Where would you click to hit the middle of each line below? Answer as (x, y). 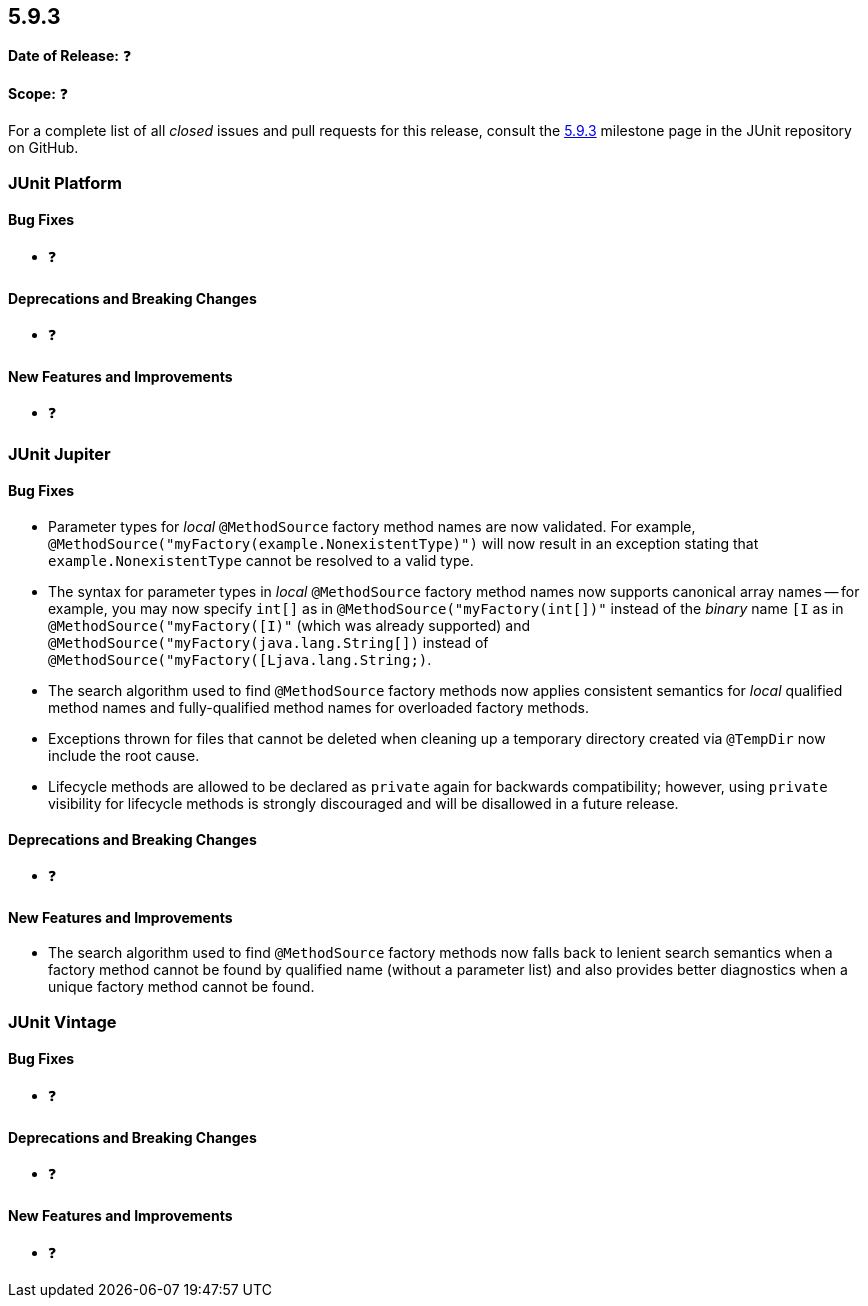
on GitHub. (43, 148)
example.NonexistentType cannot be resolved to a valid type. (261, 561)
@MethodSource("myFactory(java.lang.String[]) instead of (268, 643)
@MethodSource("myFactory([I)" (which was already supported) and (289, 626)
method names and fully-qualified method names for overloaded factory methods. (318, 708)
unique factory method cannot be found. (181, 987)
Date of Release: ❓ (70, 56)
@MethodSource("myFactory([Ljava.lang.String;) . (240, 660)
